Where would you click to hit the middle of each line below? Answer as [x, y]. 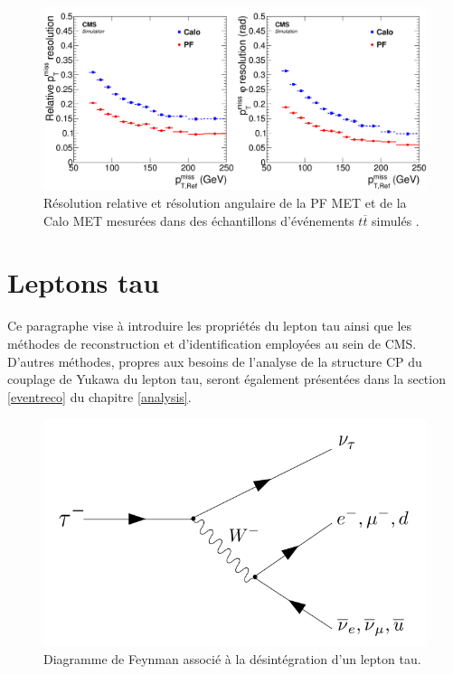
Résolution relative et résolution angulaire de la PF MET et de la [225, 203]
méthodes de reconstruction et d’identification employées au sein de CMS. [212, 343]
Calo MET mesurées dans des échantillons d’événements [199, 220]
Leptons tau [84, 282]
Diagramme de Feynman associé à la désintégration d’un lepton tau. [232, 658]
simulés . [396, 220]
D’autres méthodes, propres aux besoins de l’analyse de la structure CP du [215, 361]
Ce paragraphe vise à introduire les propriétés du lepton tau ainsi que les [210, 326]
